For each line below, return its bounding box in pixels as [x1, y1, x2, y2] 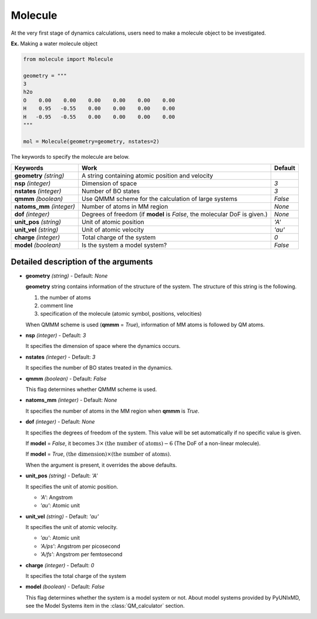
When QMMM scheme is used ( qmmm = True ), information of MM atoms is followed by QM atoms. [25, 321, 265, 328]
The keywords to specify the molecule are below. [11, 153, 130, 160]
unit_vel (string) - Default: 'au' [25, 513, 99, 520]
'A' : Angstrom [40, 494, 73, 501]
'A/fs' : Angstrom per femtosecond [40, 551, 123, 558]
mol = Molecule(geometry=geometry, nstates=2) [23, 138, 160, 145]
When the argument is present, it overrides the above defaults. [25, 461, 177, 469]
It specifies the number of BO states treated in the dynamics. [25, 364, 173, 372]
